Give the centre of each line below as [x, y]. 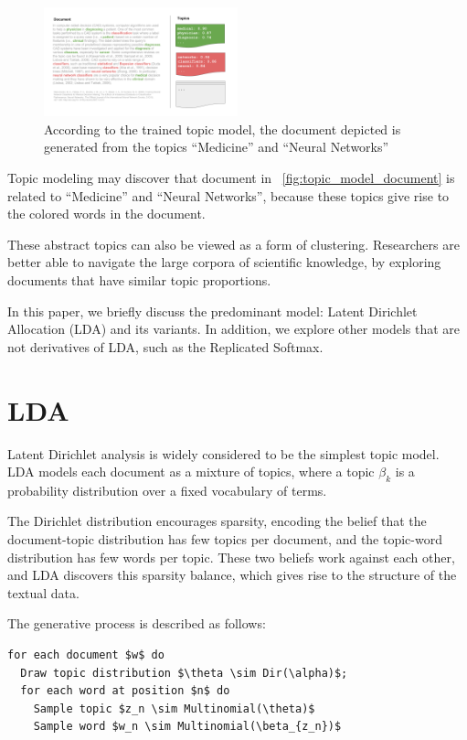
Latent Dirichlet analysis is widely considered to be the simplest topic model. [223, 453]
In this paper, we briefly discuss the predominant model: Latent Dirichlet [212, 311]
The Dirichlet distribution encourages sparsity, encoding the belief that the [217, 521]
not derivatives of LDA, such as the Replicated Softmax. [165, 346]
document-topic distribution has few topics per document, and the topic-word [225, 539]
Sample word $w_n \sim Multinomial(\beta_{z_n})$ [187, 727]
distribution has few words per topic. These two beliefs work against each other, [231, 557]
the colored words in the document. [106, 214]
